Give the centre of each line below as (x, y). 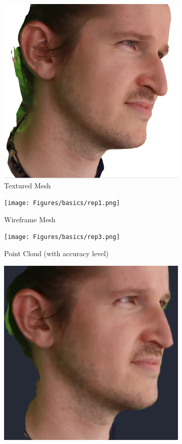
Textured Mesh (28, 185)
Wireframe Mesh (30, 219)
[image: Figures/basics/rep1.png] (62, 203)
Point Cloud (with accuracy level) (56, 253)
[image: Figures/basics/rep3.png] (62, 237)
